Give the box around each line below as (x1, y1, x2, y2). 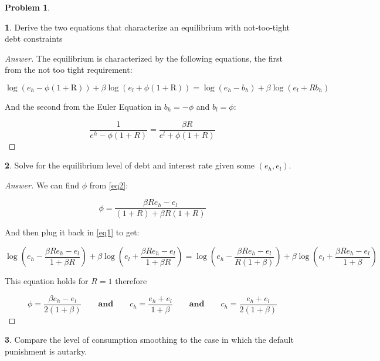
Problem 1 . (5, 1, 50, 13)
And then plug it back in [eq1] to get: (5, 226, 140, 238)
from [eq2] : (89, 178, 128, 191)
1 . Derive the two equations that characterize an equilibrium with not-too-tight (5, 21, 290, 33)
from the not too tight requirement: (5, 63, 133, 76)
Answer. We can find (5, 178, 80, 191)
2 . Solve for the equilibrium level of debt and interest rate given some (5, 159, 255, 171)
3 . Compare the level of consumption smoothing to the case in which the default (5, 333, 294, 346)
